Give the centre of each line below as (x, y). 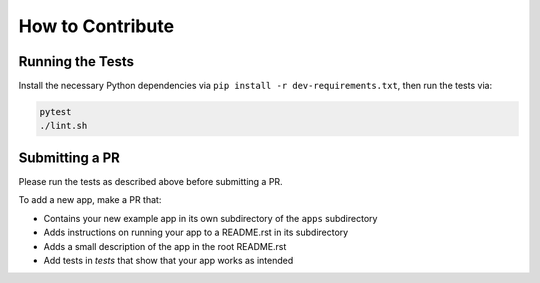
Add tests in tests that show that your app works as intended (168, 260)
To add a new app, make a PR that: (90, 200)
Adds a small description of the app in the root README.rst (165, 246)
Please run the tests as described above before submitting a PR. (151, 181)
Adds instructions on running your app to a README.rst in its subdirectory (196, 232)
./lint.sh (63, 126)
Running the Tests (76, 61)
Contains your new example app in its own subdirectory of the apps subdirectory (210, 218)
